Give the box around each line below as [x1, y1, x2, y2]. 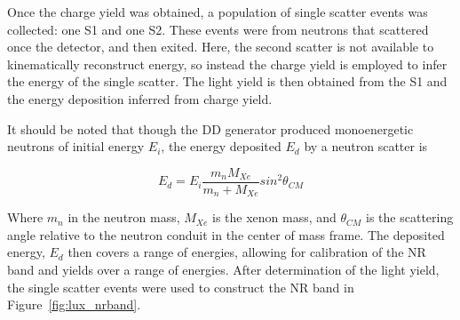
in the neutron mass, [67, 208, 180, 227]
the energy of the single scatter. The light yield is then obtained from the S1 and [7, 72, 448, 91]
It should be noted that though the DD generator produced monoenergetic [7, 119, 414, 138]
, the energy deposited [161, 137, 282, 156]
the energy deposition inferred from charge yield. [7, 89, 273, 108]
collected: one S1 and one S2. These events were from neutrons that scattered [7, 20, 429, 38]
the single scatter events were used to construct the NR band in [7, 277, 354, 296]
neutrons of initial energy [7, 137, 145, 156]
